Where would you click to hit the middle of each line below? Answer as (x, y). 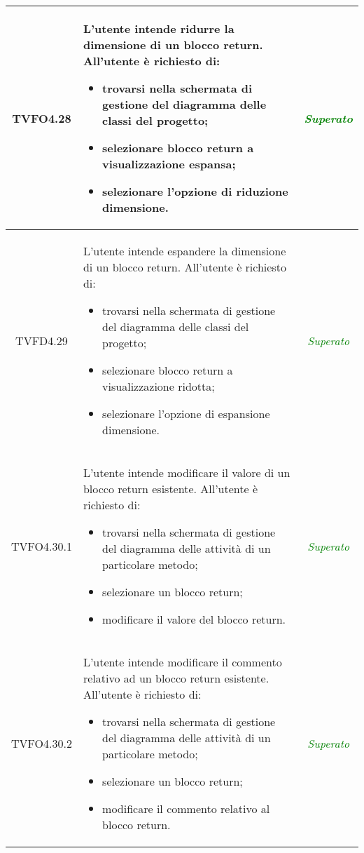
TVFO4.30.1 (42, 546)
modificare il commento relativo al (186, 808)
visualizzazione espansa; (169, 164)
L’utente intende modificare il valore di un (187, 472)
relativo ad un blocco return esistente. (176, 678)
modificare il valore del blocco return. (194, 619)
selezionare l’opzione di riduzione (195, 191)
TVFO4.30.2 (42, 743)
